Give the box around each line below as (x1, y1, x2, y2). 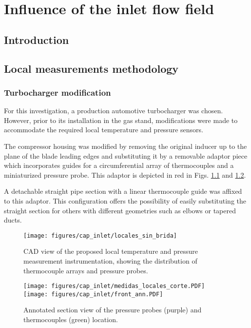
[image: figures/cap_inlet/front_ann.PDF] (23, 290, 163, 298)
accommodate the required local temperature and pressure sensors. (4, 124, 203, 135)
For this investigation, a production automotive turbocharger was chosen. (4, 105, 223, 116)
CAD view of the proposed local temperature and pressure (23, 246, 198, 256)
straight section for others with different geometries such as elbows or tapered (4, 205, 236, 215)
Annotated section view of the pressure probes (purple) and (23, 305, 202, 315)
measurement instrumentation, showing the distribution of (23, 255, 197, 266)
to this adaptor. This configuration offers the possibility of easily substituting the (4, 195, 246, 205)
